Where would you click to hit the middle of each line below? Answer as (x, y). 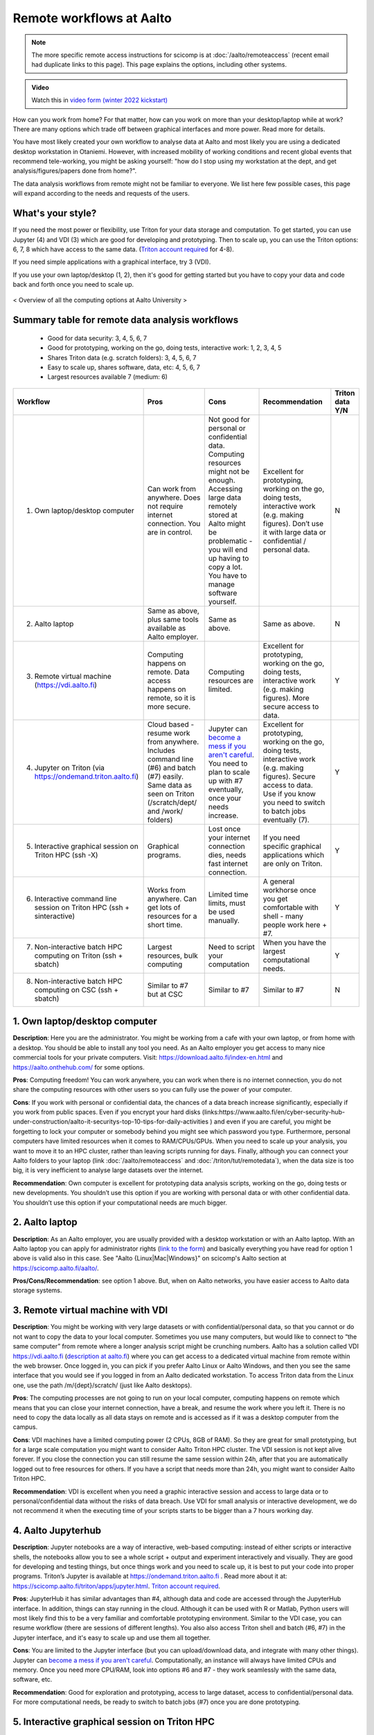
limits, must (227, 903)
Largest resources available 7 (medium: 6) (107, 377)
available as (167, 628)
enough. (222, 480)
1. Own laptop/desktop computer (85, 1021)
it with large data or (295, 532)
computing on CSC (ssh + (77, 990)
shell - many (283, 916)
